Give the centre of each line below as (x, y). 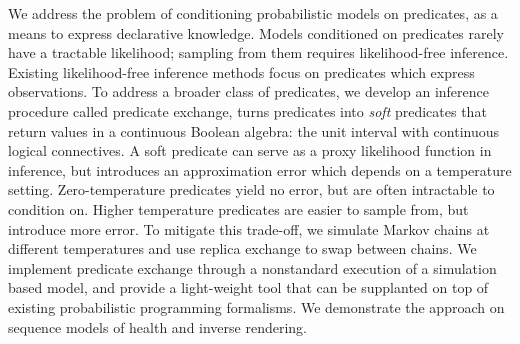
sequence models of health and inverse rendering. (158, 326)
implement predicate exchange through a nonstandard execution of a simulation (252, 267)
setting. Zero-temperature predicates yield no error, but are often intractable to (251, 189)
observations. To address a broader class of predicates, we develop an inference (249, 91)
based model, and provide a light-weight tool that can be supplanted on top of (248, 287)
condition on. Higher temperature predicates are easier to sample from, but (238, 208)
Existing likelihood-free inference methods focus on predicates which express (241, 71)
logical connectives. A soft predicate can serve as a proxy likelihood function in (250, 150)
